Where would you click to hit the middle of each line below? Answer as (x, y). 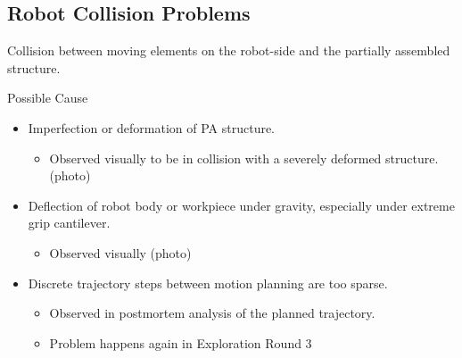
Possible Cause (48, 98)
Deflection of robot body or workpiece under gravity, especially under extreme (241, 205)
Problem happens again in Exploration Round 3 (181, 342)
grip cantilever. (69, 223)
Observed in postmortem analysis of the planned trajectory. (212, 313)
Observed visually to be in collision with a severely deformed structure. (244, 158)
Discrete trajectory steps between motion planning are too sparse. (208, 283)
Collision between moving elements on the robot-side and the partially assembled (229, 50)
